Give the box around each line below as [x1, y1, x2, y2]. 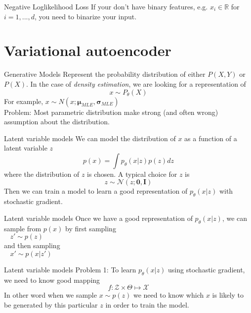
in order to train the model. [105, 299, 189, 310]
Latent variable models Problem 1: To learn [4, 264, 136, 274]
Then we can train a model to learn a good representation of [4, 186, 188, 196]
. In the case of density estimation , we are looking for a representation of [26, 78, 246, 89]
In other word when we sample [4, 290, 97, 300]
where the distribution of [4, 168, 80, 179]
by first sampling [65, 223, 116, 233]
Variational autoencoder [4, 40, 171, 60]
